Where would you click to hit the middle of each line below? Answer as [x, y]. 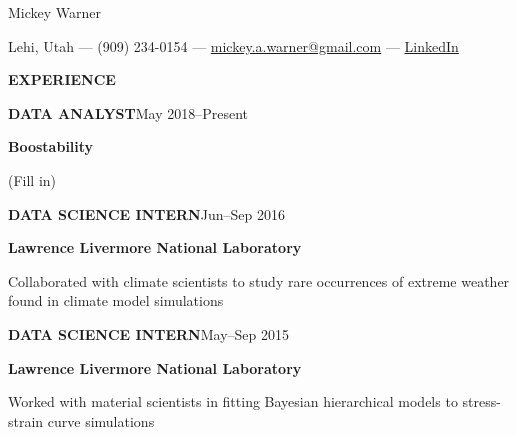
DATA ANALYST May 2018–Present [128, 112]
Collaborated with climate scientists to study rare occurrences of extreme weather [259, 280]
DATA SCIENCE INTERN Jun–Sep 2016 [146, 213]
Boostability [51, 146]
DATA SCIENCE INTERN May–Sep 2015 [149, 333]
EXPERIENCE [62, 79]
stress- [481, 401]
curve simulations [101, 420]
